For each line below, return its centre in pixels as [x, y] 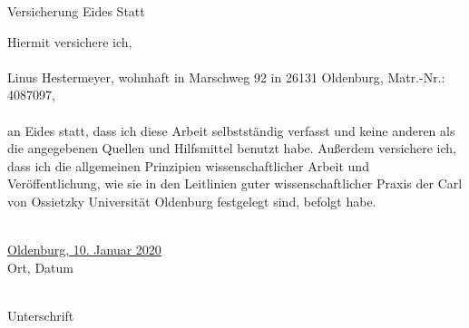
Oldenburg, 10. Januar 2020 [84, 250]
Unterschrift [41, 315]
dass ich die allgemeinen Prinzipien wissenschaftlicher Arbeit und [188, 165]
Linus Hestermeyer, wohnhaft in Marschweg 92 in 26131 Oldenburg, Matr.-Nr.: [226, 77]
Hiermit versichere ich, [70, 41]
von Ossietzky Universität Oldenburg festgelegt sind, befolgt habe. [192, 201]
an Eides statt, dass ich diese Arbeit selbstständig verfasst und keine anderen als [231, 130]
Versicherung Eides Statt [76, 11]
